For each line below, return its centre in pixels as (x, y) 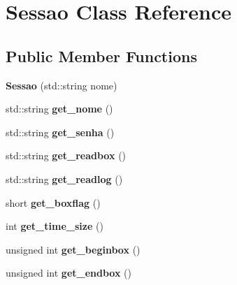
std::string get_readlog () (64, 178)
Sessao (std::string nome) (62, 85)
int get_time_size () (55, 226)
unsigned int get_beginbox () (73, 249)
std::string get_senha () (60, 132)
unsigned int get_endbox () (69, 273)
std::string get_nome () (59, 109)
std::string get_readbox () (66, 155)
